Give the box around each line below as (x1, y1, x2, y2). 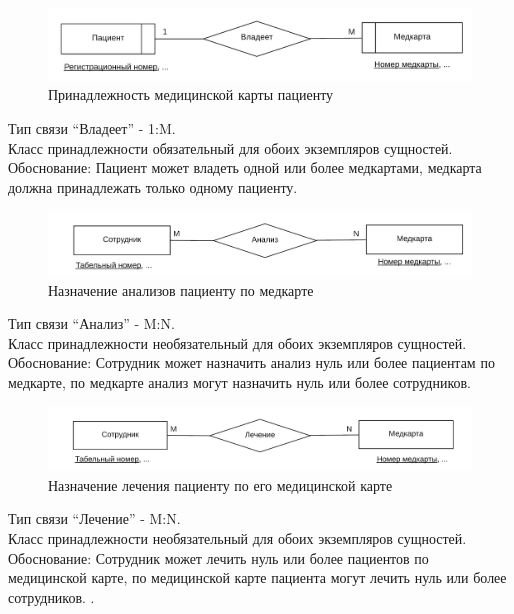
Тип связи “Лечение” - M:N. (8, 508, 181, 529)
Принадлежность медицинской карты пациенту (48, 84, 334, 105)
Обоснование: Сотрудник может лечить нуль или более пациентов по (8, 547, 429, 568)
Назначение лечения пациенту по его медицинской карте (48, 474, 393, 495)
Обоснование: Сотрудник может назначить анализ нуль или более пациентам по (8, 352, 495, 373)
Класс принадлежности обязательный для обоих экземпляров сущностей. (8, 137, 453, 158)
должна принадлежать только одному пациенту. (8, 176, 298, 197)
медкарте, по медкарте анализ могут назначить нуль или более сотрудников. (8, 372, 471, 393)
